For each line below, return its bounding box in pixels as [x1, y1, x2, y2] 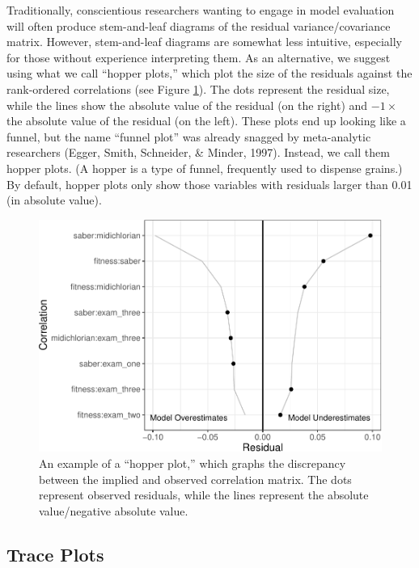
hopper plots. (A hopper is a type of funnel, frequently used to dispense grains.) [6, 159, 403, 176]
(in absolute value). [6, 191, 102, 208]
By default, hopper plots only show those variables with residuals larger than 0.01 [6, 175, 413, 192]
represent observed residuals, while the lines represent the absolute [39, 486, 369, 503]
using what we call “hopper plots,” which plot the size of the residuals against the [6, 65, 413, 82]
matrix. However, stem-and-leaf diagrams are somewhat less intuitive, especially [6, 33, 403, 50]
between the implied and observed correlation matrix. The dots [39, 470, 352, 487]
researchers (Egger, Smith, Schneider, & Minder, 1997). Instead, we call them [6, 144, 390, 161]
